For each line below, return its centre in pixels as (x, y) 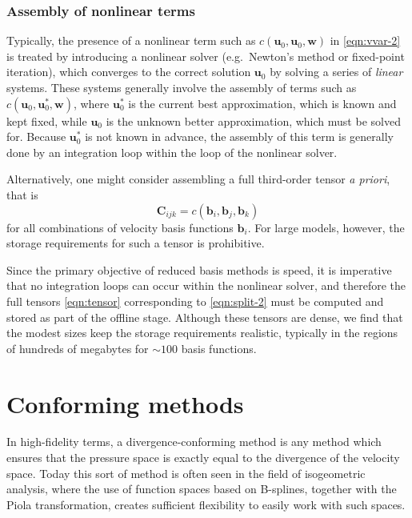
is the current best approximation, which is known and (262, 103)
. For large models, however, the (326, 227)
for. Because (36, 137)
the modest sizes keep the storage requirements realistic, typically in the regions (202, 333)
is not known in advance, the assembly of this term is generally (239, 137)
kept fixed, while (47, 120)
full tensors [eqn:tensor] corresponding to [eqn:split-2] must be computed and (195, 301)
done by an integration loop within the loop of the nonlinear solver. (172, 152)
